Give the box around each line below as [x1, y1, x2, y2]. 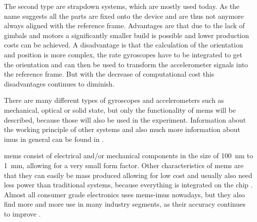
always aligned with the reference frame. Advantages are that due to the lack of [4, 20, 245, 31]
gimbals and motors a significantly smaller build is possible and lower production [4, 30, 249, 40]
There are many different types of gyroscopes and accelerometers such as [4, 95, 224, 105]
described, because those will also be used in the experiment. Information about [4, 114, 246, 125]
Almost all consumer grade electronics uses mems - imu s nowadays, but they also [4, 189, 245, 199]
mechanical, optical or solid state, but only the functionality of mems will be [4, 104, 236, 115]
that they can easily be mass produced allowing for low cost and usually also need [4, 170, 253, 180]
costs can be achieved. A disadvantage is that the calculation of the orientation [4, 40, 243, 50]
